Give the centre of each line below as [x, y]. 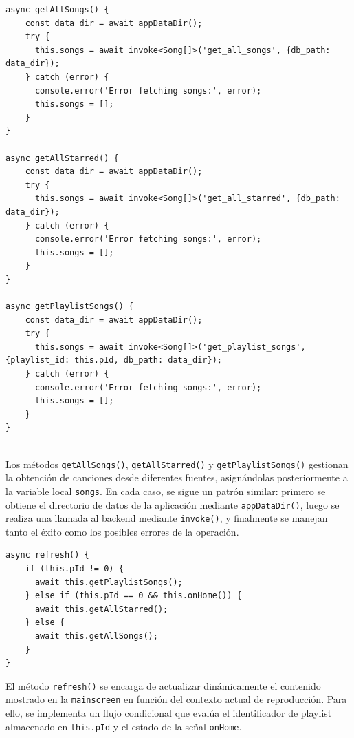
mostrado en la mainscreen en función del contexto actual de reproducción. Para [176, 699]
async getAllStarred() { [62, 158]
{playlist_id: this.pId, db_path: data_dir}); [114, 360]
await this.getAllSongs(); [96, 636]
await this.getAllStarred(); [101, 609]
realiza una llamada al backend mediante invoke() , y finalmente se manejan [167, 518]
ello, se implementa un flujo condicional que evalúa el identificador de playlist [169, 713]
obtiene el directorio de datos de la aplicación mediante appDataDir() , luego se [173, 504]
